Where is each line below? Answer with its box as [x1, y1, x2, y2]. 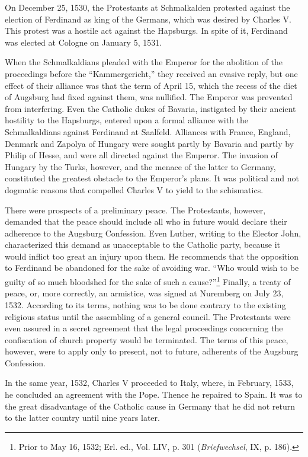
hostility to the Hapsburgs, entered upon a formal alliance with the [5, 114, 249, 126]
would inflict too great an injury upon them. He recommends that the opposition [5, 250, 299, 262]
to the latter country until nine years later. [5, 411, 160, 424]
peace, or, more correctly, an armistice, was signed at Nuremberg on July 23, [5, 287, 284, 299]
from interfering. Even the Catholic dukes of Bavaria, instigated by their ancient [5, 102, 296, 114]
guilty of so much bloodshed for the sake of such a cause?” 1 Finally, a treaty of [5, 274, 291, 287]
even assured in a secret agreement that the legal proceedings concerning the [5, 322, 283, 334]
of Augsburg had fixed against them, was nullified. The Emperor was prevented [5, 91, 293, 103]
